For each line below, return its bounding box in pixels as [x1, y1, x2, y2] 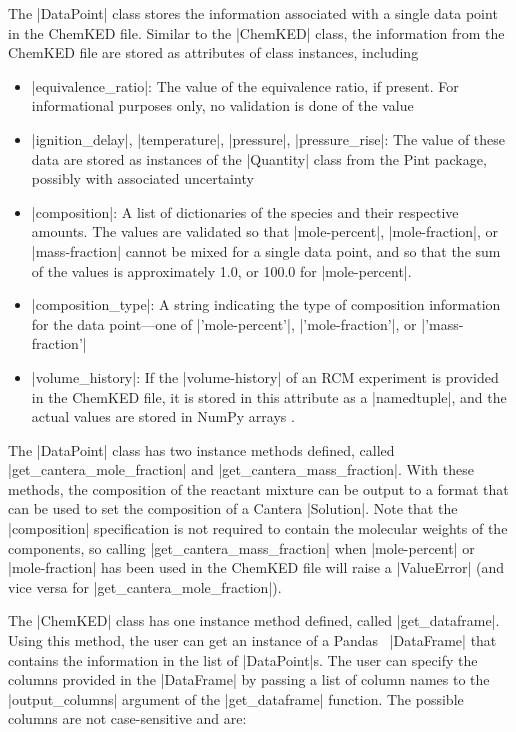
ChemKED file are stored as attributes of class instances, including [8, 42, 419, 63]
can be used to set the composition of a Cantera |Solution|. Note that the [8, 498, 458, 519]
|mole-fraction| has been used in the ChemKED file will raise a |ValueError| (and [8, 557, 505, 578]
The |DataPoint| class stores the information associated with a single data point [8, 3, 498, 23]
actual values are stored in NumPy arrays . [31, 406, 295, 427]
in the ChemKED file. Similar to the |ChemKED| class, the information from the [8, 22, 505, 43]
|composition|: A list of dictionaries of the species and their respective [31, 201, 459, 222]
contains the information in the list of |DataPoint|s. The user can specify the [8, 649, 478, 670]
